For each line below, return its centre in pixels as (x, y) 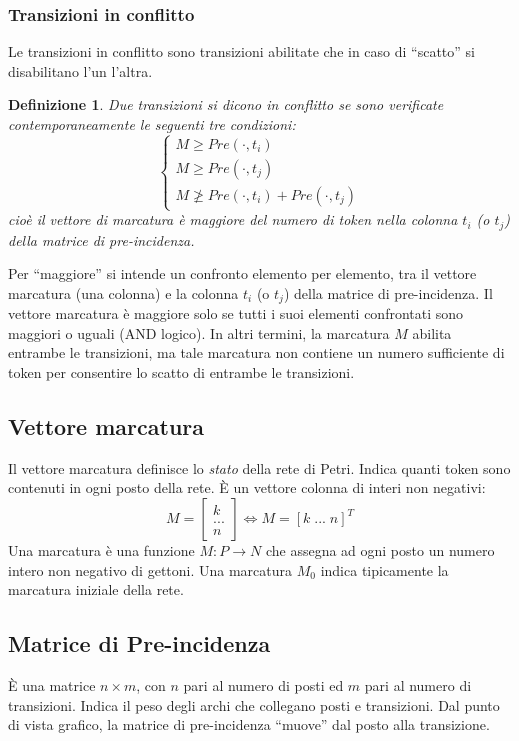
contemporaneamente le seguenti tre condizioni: (152, 124)
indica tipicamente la (384, 569)
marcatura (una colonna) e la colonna (123, 292)
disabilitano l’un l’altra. (80, 70)
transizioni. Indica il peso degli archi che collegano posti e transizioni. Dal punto (254, 704)
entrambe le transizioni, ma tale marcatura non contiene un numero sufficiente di (256, 352)
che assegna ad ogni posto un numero (380, 550)
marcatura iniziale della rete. (96, 589)
